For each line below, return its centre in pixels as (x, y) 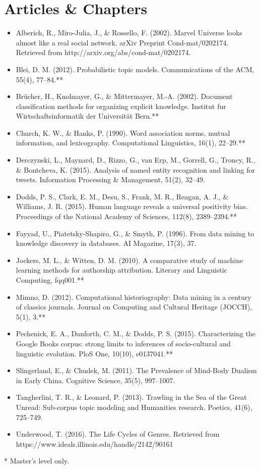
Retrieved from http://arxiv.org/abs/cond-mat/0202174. (103, 52)
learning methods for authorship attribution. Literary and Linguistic (121, 270)
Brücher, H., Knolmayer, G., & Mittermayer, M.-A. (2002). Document (124, 96)
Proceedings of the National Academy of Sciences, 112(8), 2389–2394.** (126, 216)
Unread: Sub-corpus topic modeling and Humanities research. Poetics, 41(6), (134, 407)
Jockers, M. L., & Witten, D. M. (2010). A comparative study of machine (129, 260)
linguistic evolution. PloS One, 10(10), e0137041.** (94, 353)
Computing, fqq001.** (50, 280)
